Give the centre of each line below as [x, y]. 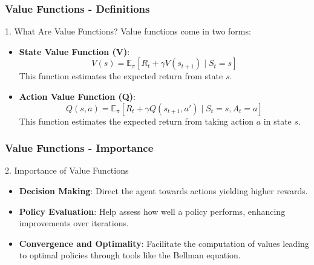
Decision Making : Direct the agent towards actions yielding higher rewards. [163, 191]
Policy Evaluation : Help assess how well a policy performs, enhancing [152, 211]
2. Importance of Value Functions [67, 170]
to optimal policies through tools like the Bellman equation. [130, 255]
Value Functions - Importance [79, 148]
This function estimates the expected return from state [121, 76]
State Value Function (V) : [74, 51]
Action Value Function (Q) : [77, 96]
